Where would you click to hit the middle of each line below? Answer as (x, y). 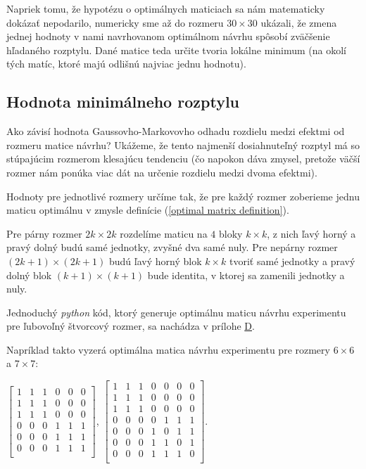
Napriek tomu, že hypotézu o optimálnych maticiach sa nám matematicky (166, 8)
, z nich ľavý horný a (311, 233)
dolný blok (29, 275)
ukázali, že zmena (299, 22)
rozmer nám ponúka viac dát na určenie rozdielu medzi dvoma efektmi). (162, 172)
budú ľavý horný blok (156, 261)
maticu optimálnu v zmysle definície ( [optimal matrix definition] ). (148, 210)
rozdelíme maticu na (164, 233)
